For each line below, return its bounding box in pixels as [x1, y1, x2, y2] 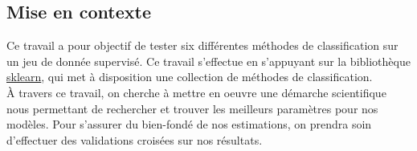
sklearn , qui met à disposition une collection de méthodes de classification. [6, 68, 373, 85]
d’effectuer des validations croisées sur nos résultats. [6, 131, 263, 148]
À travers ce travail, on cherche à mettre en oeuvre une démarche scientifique [6, 84, 386, 100]
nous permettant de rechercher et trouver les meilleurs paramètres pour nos [6, 100, 378, 116]
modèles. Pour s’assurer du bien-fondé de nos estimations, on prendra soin [6, 116, 372, 133]
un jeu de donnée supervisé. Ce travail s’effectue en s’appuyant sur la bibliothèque [6, 52, 411, 69]
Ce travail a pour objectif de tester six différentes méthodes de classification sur [6, 37, 399, 54]
